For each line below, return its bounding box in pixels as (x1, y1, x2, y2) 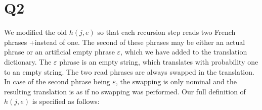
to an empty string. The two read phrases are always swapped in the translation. (4, 66, 254, 77)
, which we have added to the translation (120, 46, 247, 57)
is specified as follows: (32, 96, 100, 106)
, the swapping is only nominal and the (116, 76, 237, 87)
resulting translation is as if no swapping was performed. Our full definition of (4, 86, 246, 96)
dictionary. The (4, 56, 52, 67)
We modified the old (4, 27, 67, 37)
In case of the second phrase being (4, 76, 110, 87)
